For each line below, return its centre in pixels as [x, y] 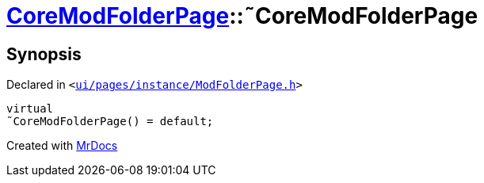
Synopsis [44, 54]
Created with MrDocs [62, 146]
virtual [30, 109]
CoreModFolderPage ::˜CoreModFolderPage [242, 16]
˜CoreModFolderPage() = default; [110, 122]
